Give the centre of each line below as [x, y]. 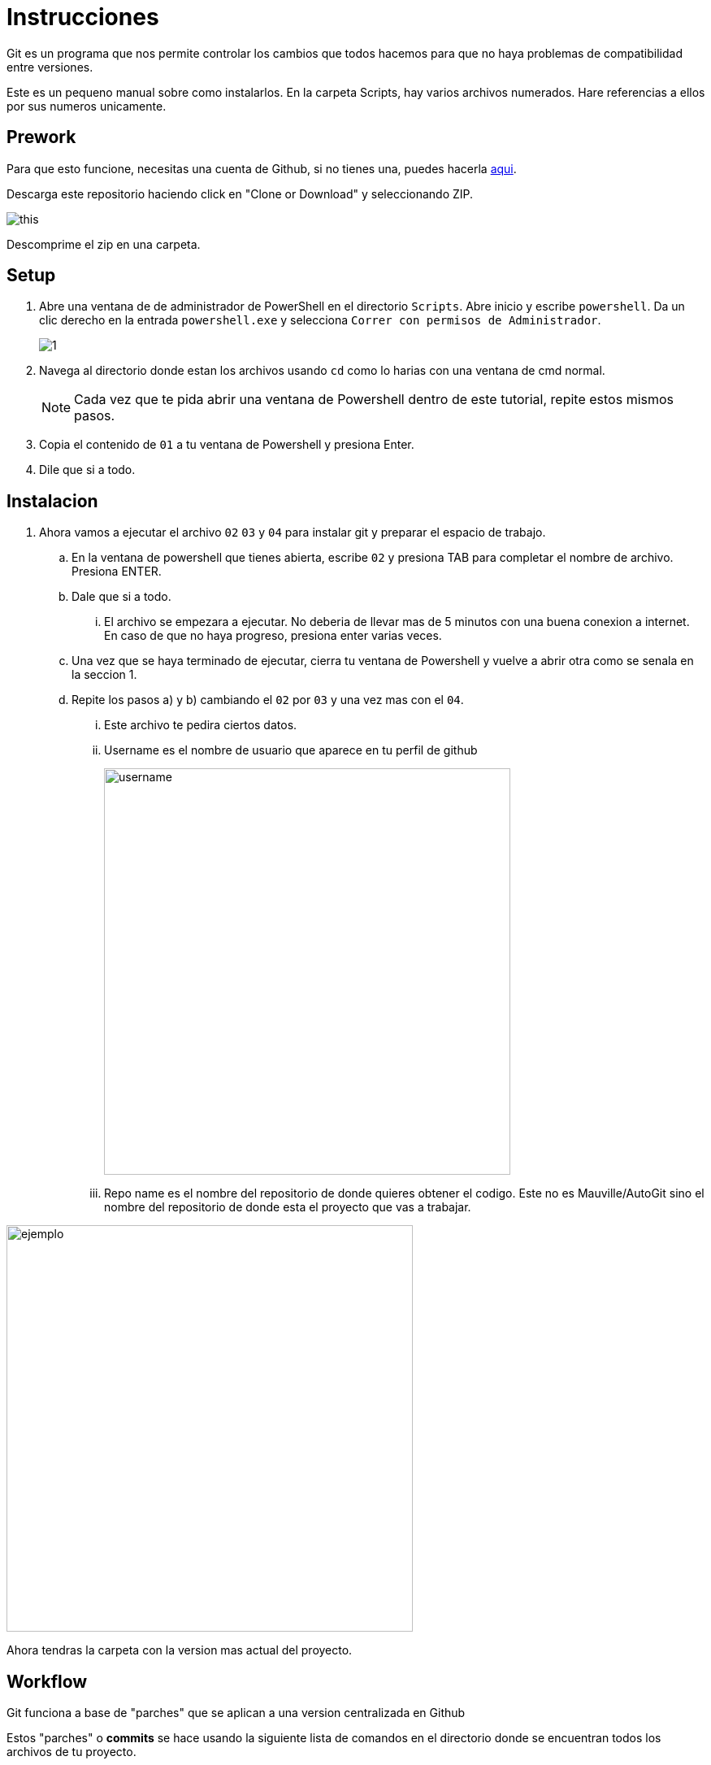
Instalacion [52, 501]
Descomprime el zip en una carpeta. [104, 244]
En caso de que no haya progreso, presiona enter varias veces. [273, 636]
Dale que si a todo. [121, 597]
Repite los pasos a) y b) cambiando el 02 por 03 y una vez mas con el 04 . [268, 700]
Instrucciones [83, 17]
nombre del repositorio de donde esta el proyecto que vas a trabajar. [288, 1207]
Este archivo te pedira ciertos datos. [201, 725]
